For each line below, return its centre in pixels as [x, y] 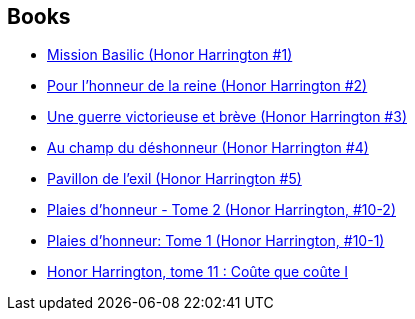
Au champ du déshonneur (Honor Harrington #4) [208, 148]
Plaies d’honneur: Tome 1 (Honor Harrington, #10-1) [216, 241]
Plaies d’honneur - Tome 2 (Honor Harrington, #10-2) [221, 210]
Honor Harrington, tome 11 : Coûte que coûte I [198, 272]
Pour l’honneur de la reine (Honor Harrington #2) [207, 86]
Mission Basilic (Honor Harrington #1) [170, 55]
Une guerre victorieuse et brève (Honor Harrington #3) [227, 117]
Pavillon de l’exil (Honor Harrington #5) [174, 179]
